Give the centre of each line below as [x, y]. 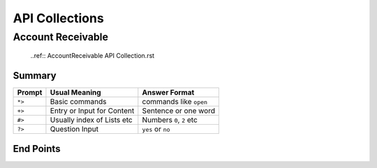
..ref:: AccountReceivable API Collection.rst [93, 56]
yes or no [156, 129]
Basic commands [78, 102]
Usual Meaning [75, 93]
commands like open [175, 102]
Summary [35, 76]
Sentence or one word [179, 111]
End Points [37, 149]
